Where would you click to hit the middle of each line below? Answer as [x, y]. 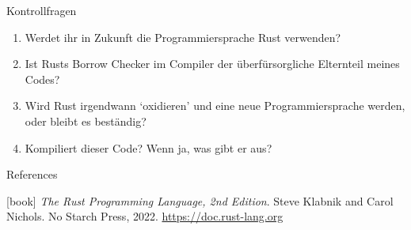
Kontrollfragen [42, 10]
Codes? [42, 79]
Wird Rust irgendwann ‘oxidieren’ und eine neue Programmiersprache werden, [215, 106]
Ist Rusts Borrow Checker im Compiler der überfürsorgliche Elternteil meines [212, 64]
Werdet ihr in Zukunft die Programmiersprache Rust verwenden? [183, 37]
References [32, 174]
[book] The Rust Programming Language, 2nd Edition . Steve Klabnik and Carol [200, 200]
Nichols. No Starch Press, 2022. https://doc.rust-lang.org [145, 216]
